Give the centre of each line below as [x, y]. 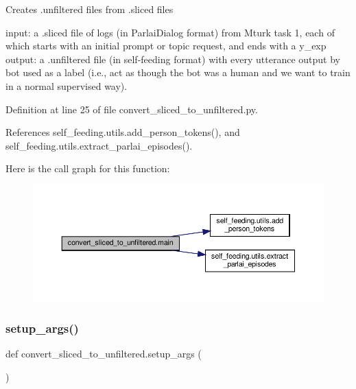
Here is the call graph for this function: [88, 168]
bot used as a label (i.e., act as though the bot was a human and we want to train [178, 72]
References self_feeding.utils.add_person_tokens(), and [123, 132]
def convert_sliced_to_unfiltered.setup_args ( [104, 354]
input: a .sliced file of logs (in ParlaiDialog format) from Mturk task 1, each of [170, 32]
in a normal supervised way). [67, 85]
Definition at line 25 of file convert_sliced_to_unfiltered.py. [132, 109]
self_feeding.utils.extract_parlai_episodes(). [99, 145]
